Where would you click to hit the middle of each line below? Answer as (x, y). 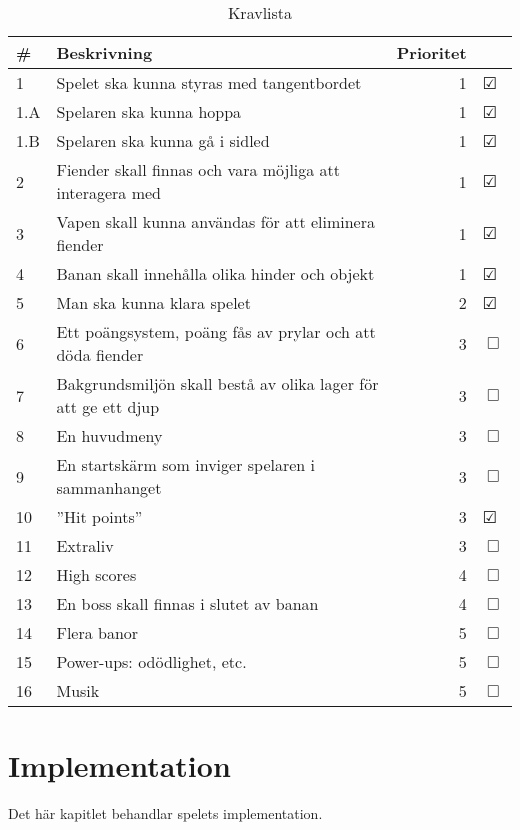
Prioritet (431, 52)
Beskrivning (104, 52)
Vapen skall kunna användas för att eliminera (215, 221)
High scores (96, 574)
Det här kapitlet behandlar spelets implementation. (165, 813)
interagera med (108, 192)
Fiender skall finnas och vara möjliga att (198, 169)
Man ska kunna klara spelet (153, 302)
